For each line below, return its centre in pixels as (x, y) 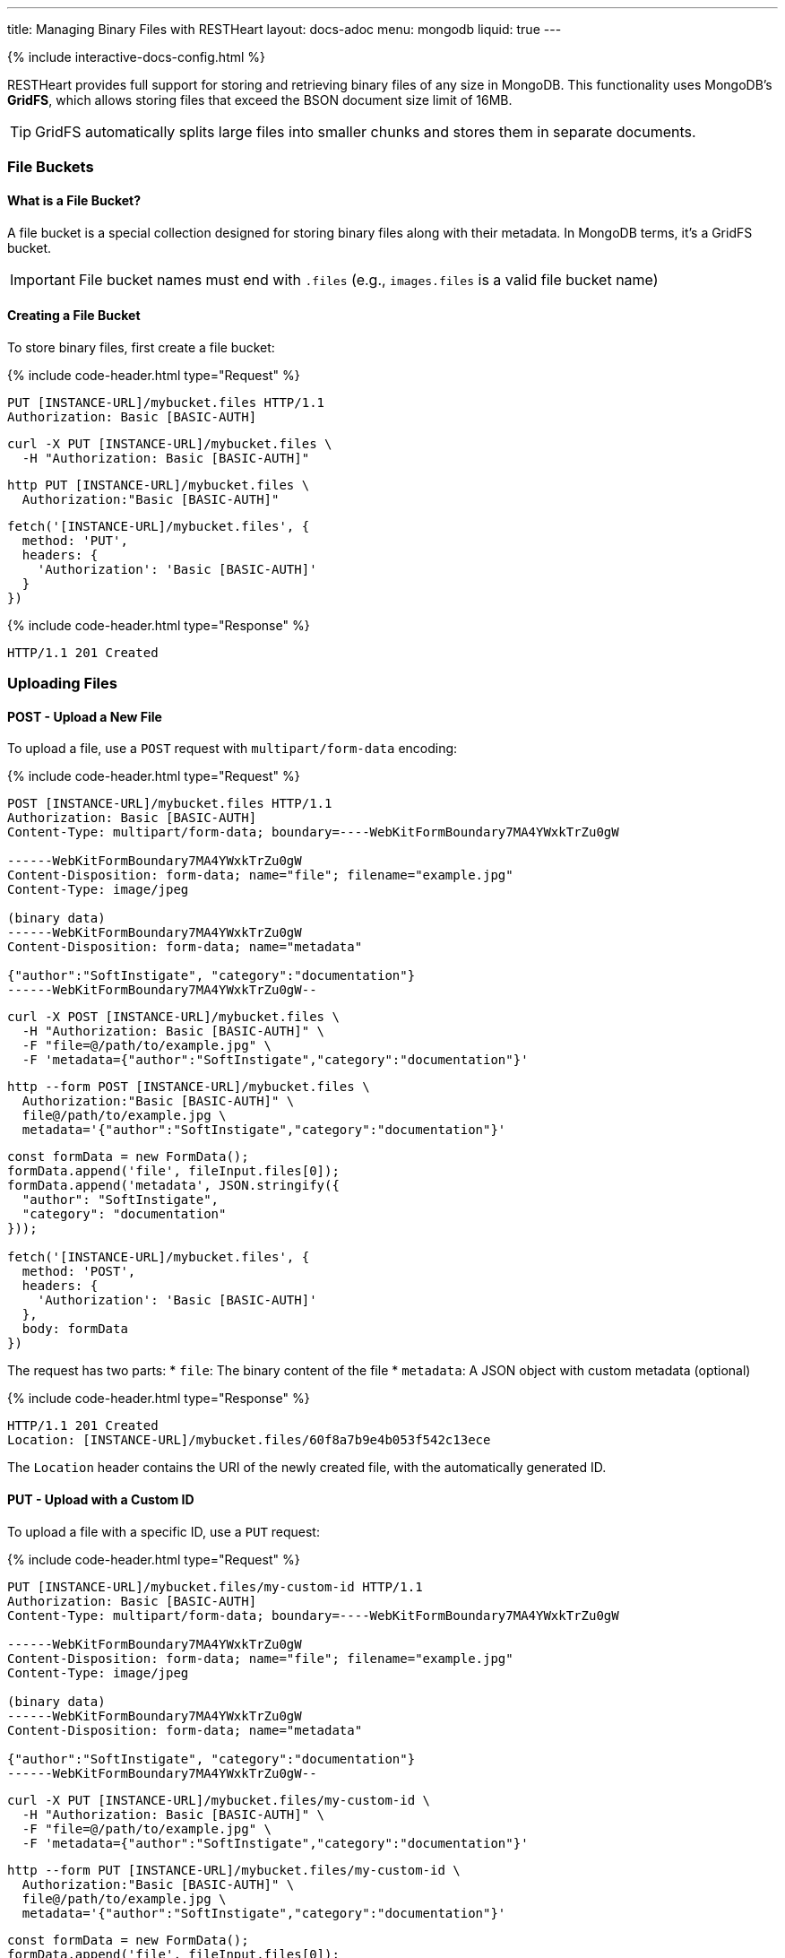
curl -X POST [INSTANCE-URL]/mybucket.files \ (173, 1017)
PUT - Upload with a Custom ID (101, 1500)
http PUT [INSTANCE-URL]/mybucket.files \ (159, 485)
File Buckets (51, 167)
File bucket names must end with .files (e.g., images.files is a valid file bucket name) (368, 279)
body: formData (75, 1329)
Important (43, 279)
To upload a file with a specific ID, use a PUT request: (164, 1531)
